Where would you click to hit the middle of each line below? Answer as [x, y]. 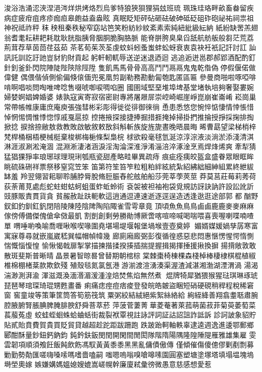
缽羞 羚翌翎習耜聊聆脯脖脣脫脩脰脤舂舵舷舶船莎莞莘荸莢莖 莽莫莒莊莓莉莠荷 [130, 176]
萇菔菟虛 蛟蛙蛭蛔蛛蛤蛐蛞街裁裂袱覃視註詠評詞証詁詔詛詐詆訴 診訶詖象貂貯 [130, 315]
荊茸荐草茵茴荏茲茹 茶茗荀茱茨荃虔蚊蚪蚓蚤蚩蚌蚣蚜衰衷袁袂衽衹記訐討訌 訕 [130, 47]
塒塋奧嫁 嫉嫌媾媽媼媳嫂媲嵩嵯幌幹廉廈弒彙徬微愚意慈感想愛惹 [108, 364]
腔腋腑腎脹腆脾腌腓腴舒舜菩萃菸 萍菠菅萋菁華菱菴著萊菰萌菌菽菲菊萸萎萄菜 [130, 305]
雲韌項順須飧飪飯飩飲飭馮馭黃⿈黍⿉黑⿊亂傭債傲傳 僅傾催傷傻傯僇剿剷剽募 [129, 344]
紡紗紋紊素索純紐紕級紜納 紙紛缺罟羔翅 [193, 28]
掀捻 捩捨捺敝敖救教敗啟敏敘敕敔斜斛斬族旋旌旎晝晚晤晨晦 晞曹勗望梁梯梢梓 [130, 127]
